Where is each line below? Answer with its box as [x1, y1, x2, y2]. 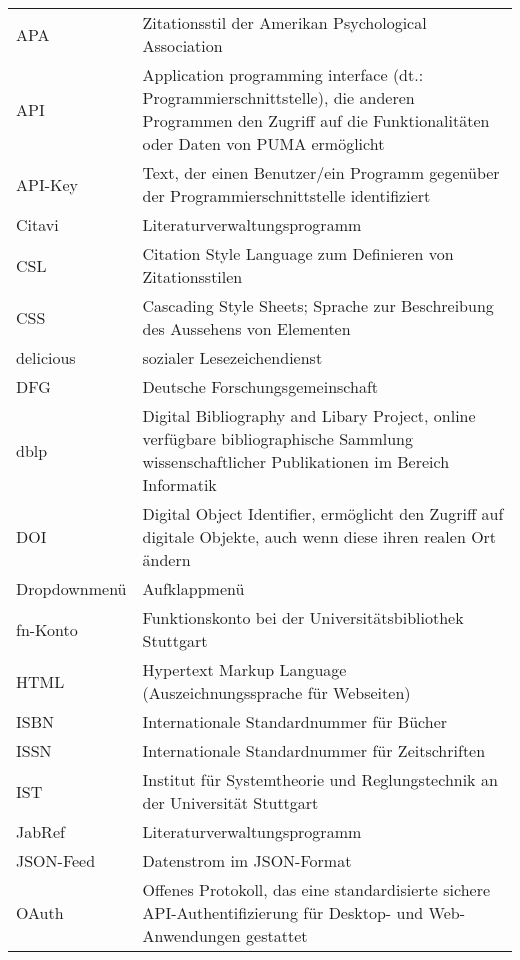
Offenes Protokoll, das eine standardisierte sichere [142, 878, 491, 901]
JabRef [16, 820, 65, 843]
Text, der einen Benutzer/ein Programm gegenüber [142, 161, 500, 184]
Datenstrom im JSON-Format [142, 849, 352, 872]
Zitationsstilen [142, 265, 243, 288]
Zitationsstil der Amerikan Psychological [142, 11, 427, 34]
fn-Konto [16, 617, 78, 641]
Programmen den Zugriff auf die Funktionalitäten [142, 109, 490, 132]
